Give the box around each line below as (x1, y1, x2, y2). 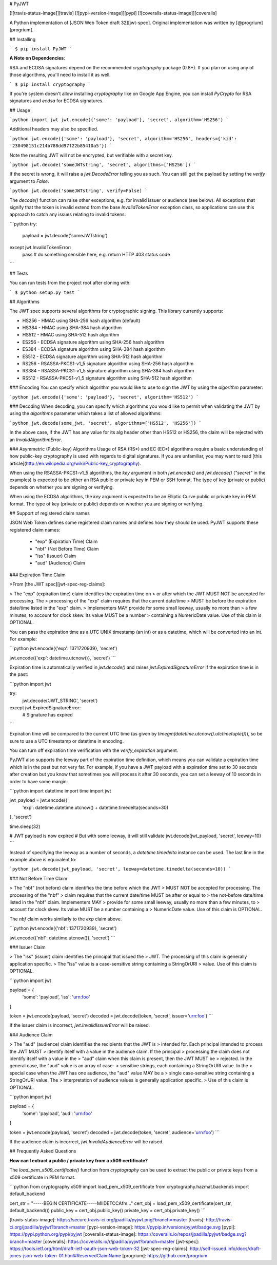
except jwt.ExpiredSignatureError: (9, 705, 81, 711)
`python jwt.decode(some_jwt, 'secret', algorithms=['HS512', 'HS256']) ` (9, 420, 202, 426)
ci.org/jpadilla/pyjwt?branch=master (9, 1224, 86, 1230)
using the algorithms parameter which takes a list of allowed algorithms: (9, 410, 162, 417)
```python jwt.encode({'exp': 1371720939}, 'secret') (9, 645, 117, 652)
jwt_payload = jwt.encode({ (9, 797, 68, 803)
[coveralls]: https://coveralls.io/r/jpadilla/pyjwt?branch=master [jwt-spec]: (43, 1238, 200, 1244)
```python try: (9, 221, 37, 227)
